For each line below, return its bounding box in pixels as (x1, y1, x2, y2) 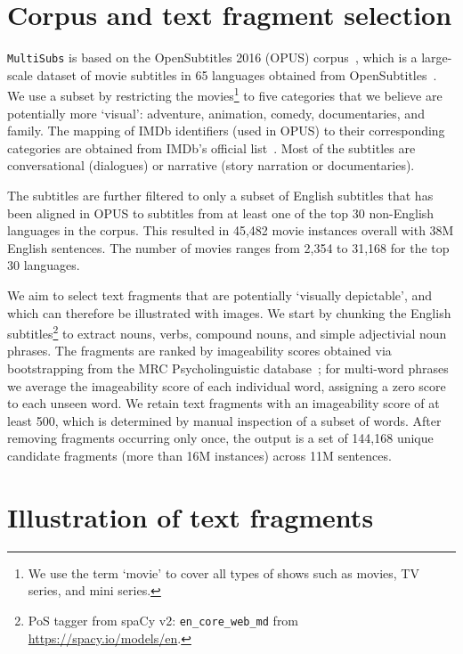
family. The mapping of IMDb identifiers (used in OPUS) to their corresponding (7, 121, 445, 140)
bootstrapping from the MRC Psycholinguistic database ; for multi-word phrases (7, 359, 449, 377)
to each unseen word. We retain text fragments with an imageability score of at (7, 394, 440, 413)
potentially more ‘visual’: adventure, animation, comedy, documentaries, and (7, 103, 425, 122)
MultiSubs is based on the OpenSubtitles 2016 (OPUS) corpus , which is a (7, 48, 418, 67)
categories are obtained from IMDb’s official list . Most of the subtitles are (7, 138, 416, 157)
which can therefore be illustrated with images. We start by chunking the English (7, 303, 451, 322)
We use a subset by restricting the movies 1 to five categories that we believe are (7, 84, 443, 105)
